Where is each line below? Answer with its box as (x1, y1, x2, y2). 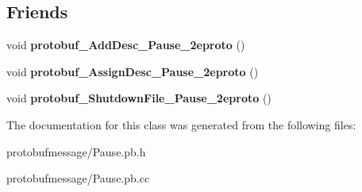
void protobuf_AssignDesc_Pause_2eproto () (6, 63, 259, 79)
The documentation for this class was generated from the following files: (6, 116, 356, 132)
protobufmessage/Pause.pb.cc (6, 170, 150, 186)
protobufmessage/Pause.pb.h (6, 143, 146, 159)
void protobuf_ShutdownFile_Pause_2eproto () (6, 90, 271, 106)
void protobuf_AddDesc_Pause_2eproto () (6, 36, 245, 53)
